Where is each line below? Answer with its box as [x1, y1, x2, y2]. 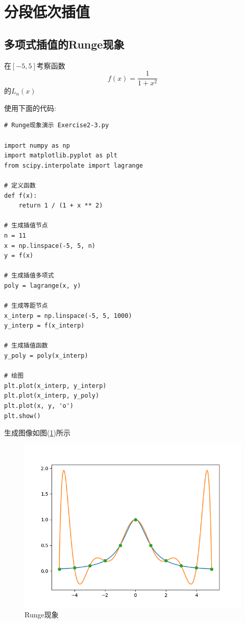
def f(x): [4, 192, 37, 199]
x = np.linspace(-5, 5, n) [4, 242, 95, 249]
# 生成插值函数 [4, 342, 48, 350]
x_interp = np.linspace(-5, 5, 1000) [4, 312, 132, 319]
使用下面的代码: [4, 102, 56, 113]
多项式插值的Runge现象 [4, 36, 125, 52]
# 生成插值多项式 [4, 272, 54, 280]
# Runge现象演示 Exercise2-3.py [4, 122, 109, 129]
